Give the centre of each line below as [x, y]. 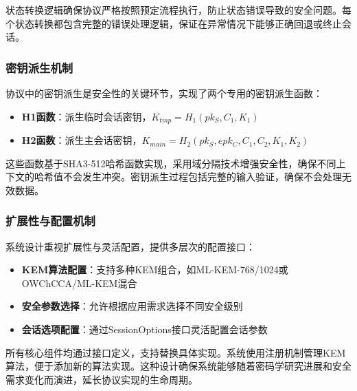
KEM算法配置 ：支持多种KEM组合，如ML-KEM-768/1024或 [155, 270]
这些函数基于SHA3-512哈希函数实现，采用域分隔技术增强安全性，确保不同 [171, 163]
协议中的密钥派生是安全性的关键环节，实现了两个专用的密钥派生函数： [164, 93]
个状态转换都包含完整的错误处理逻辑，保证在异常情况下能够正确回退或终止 [174, 23]
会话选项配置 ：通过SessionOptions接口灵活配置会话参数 [145, 329]
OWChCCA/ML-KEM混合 [79, 283]
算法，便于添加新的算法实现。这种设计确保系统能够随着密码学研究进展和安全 [178, 366]
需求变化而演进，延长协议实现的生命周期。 [102, 379]
